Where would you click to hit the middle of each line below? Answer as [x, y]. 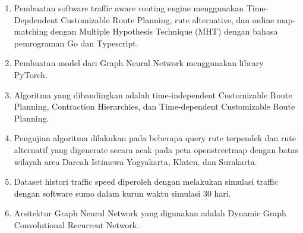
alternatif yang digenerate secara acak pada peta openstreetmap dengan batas [156, 149]
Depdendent [36, 19]
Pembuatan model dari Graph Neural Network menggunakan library [139, 63]
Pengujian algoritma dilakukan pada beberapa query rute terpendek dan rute [155, 138]
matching [31, 31]
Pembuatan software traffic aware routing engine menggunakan [129, 8]
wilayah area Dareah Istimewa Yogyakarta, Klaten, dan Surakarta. [135, 161]
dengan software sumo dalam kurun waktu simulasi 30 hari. [122, 193]
